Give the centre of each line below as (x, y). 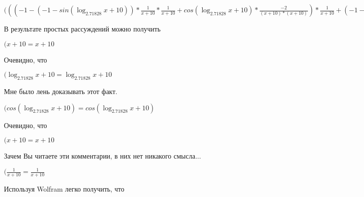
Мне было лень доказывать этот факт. (61, 91)
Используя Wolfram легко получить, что (64, 189)
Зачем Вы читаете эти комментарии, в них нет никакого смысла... (103, 156)
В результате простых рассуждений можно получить (82, 29)
